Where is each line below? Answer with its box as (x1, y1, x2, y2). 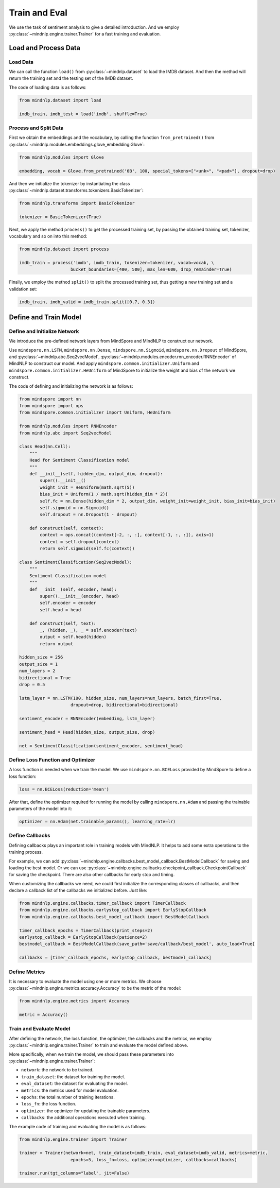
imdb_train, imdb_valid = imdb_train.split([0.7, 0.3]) (19, 299, 156, 305)
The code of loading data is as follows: (9, 84, 87, 90)
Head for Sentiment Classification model (29, 457, 130, 463)
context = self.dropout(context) (39, 539, 120, 544)
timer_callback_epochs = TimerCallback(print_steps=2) (19, 928, 153, 933)
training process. (9, 849, 43, 855)
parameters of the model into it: (9, 806, 72, 811)
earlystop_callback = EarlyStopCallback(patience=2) (19, 934, 148, 940)
